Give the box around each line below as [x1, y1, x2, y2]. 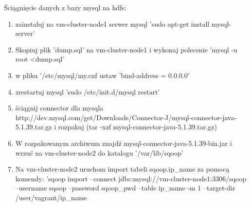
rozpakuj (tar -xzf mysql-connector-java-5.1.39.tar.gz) [58, 122, 217, 132]
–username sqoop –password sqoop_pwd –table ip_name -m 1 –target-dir [15, 183, 235, 193]
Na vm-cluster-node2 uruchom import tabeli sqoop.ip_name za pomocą [15, 164, 230, 174]
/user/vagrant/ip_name [15, 192, 87, 202]
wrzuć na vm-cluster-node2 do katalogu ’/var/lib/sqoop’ [15, 147, 183, 158]
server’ [15, 28, 35, 38]
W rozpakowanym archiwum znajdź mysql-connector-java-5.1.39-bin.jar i [15, 138, 232, 148]
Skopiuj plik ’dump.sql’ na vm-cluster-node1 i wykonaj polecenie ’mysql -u [15, 44, 237, 54]
